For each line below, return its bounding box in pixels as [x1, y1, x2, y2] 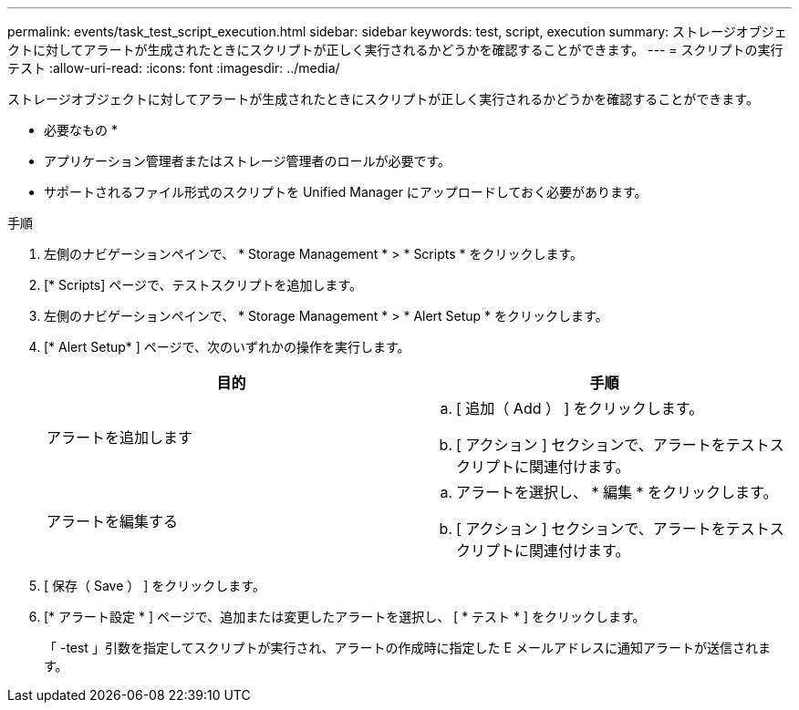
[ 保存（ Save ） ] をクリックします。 [44, 578, 265, 593]
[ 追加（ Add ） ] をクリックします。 [456, 399, 704, 417]
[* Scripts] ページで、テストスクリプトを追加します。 [44, 277, 363, 293]
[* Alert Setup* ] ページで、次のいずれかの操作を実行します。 [44, 339, 410, 355]
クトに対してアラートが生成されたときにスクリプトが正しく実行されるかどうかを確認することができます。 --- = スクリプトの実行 [7, 42, 783, 57]
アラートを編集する [47, 512, 179, 530]
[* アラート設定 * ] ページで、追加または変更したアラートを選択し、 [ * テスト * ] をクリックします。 [44, 609, 646, 624]
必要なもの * [44, 122, 118, 138]
